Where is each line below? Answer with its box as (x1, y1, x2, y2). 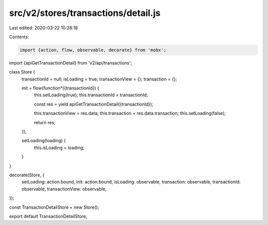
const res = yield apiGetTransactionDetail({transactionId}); (34, 101, 153, 107)
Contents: (9, 34, 29, 40)
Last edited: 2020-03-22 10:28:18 (9, 25, 78, 31)
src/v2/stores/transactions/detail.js (9, 7, 161, 18)
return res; (34, 119, 56, 125)
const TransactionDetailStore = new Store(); (9, 204, 99, 210)
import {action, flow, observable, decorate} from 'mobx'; (19, 47, 166, 53)
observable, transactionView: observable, (21, 186, 107, 192)
